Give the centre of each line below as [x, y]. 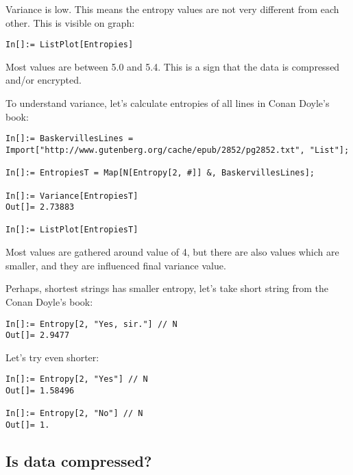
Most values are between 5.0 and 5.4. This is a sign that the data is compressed [173, 66]
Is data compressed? [79, 461]
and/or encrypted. [44, 80]
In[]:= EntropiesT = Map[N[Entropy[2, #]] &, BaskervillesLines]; [160, 173]
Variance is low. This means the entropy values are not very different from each [172, 9]
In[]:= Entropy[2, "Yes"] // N [77, 379]
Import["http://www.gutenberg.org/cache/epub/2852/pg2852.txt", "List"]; [178, 150]
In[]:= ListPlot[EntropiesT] [72, 230]
